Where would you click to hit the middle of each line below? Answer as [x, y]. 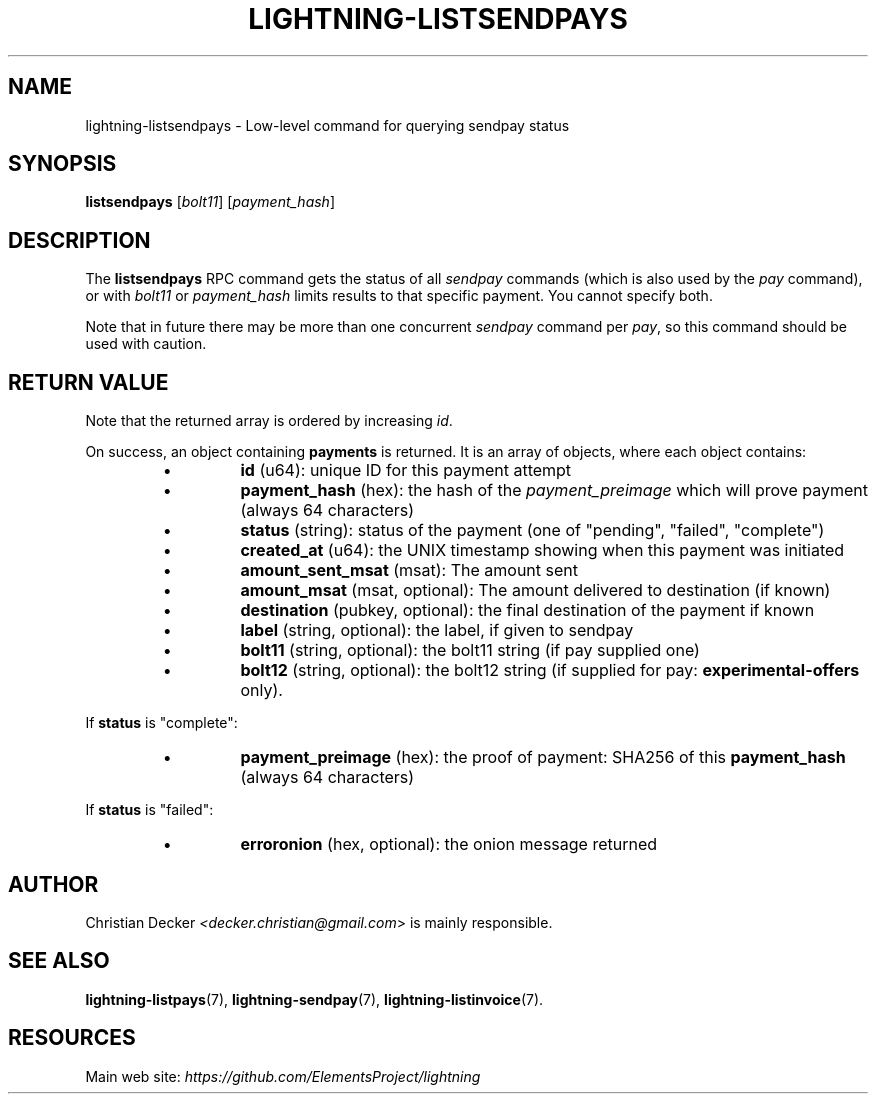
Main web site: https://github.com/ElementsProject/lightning [283, 1076]
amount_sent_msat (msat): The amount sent [409, 570]
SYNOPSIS [62, 164]
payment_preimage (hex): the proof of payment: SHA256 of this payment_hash [543, 757]
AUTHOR [53, 884]
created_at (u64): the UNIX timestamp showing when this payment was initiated [542, 550]
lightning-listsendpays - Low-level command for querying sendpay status [327, 125]
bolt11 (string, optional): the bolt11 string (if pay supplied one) [470, 650]
